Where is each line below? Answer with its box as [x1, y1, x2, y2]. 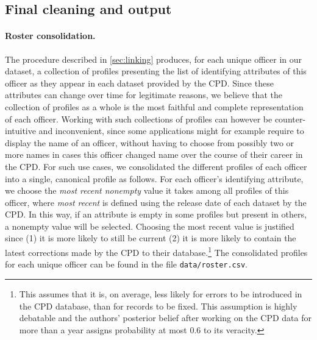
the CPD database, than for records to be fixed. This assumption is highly [19, 299, 297, 312]
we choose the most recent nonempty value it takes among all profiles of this [5, 184, 289, 197]
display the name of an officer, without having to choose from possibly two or [5, 136, 294, 149]
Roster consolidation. [5, 29, 96, 42]
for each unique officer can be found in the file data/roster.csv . [5, 258, 248, 271]
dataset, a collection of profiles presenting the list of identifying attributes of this [5, 65, 307, 77]
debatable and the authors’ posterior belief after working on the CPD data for [19, 311, 312, 324]
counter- [274, 112, 306, 125]
